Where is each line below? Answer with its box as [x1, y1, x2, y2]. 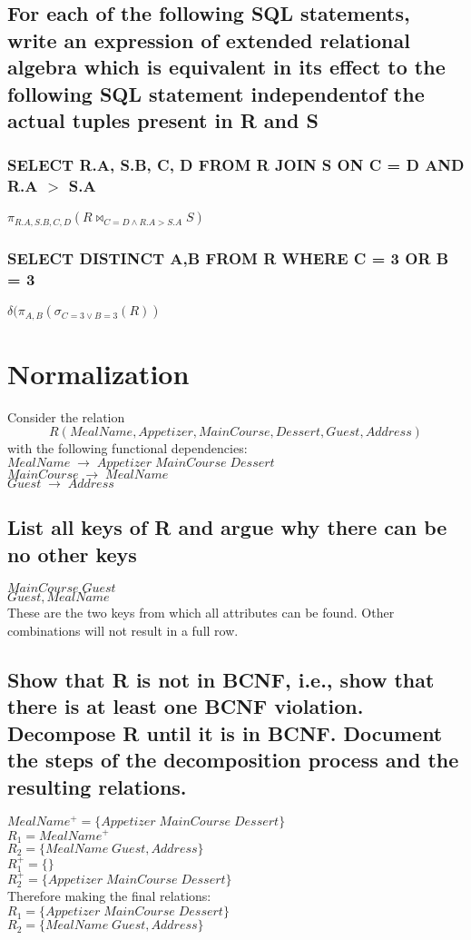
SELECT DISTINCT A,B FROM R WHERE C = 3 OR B [7, 246, 449, 269]
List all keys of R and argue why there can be [7, 513, 447, 541]
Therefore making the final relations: [7, 886, 211, 905]
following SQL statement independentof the [7, 79, 425, 107]
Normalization [7, 354, 190, 391]
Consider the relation [7, 407, 125, 426]
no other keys [7, 539, 137, 568]
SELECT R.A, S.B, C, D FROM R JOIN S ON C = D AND [7, 153, 465, 176]
